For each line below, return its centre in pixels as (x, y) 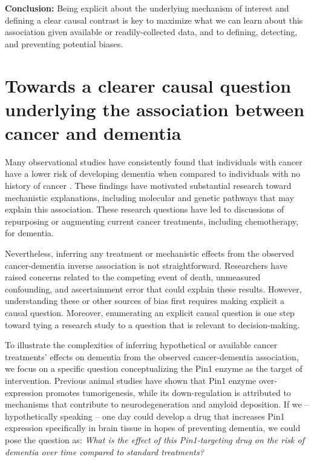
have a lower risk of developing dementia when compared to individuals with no (153, 173)
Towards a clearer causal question (148, 85)
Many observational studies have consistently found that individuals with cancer (154, 161)
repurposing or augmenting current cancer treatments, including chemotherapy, (152, 221)
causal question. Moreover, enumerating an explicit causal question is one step (150, 312)
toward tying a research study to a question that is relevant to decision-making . (152, 324)
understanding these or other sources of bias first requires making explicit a (145, 301)
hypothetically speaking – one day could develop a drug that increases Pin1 (145, 416)
